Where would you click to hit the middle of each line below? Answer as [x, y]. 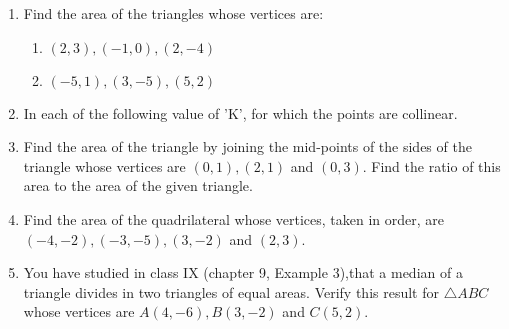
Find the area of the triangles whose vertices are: [173, 13]
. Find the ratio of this [431, 165]
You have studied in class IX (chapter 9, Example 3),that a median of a [243, 272]
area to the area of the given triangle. [138, 185]
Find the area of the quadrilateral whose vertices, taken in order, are [234, 218]
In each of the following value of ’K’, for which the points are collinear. [240, 112]
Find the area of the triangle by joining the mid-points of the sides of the [247, 146]
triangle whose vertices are [104, 165]
